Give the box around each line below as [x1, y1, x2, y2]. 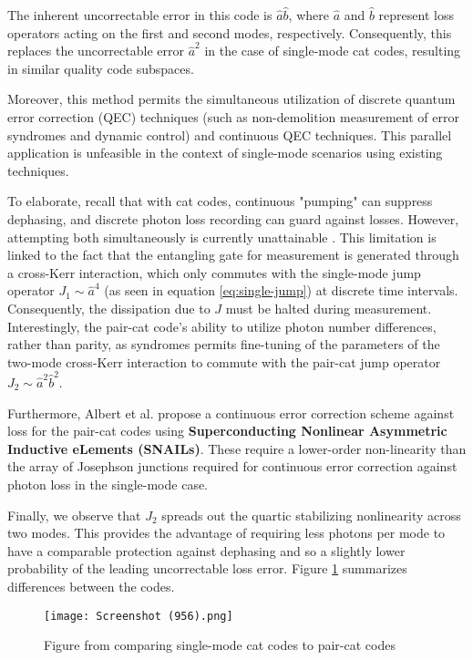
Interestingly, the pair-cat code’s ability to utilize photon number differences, [7, 316, 437, 335]
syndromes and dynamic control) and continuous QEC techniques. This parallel [7, 125, 452, 144]
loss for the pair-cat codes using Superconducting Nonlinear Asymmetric [7, 421, 447, 440]
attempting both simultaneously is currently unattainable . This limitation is [7, 227, 437, 246]
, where [288, 5, 329, 24]
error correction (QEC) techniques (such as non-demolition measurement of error [7, 107, 459, 126]
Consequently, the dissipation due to [7, 298, 211, 317]
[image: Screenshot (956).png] [44, 609, 233, 623]
